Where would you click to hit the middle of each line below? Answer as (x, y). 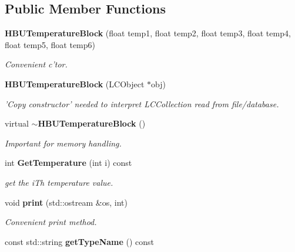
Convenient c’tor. (36, 64)
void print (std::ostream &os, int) (66, 202)
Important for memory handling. (63, 143)
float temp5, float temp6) (50, 44)
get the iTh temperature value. (59, 182)
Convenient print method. (51, 222)
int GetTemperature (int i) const (68, 163)
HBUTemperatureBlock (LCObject (75, 84)
